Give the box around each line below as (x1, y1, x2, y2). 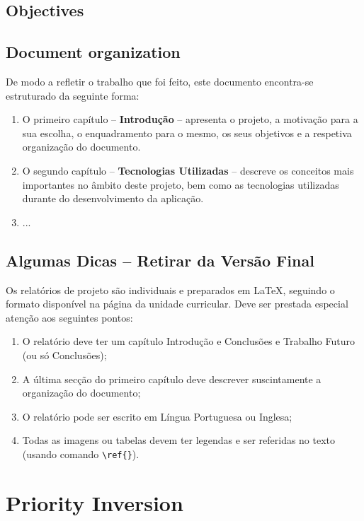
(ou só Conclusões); (22, 347, 107, 362)
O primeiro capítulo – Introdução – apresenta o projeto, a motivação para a (22, 112, 358, 127)
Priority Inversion (6, 488, 183, 517)
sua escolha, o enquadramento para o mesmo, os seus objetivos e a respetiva (22, 125, 352, 140)
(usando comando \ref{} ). (22, 446, 140, 461)
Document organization (6, 41, 181, 63)
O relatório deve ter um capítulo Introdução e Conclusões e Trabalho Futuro (22, 334, 356, 349)
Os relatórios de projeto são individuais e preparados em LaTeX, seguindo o (6, 282, 335, 297)
